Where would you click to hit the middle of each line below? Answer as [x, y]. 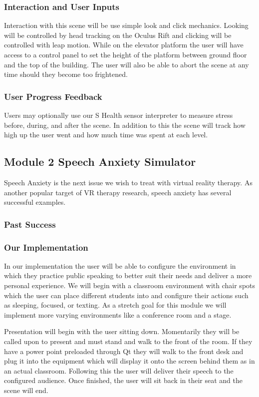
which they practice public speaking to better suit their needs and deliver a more [128, 275]
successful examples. [35, 202]
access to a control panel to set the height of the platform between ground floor [126, 54]
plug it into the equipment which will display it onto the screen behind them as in [129, 361]
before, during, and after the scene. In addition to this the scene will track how [125, 125]
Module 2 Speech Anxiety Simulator [100, 162]
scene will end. [26, 390]
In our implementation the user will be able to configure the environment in [120, 265]
